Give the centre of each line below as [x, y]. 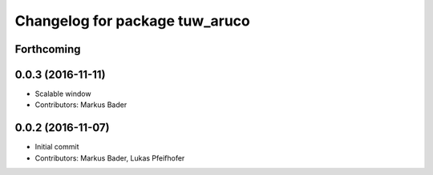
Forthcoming [48, 49]
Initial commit [57, 147]
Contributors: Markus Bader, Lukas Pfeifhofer [110, 158]
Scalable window [63, 94]
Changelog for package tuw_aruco [132, 21]
